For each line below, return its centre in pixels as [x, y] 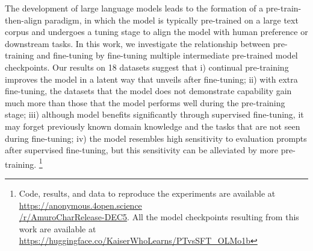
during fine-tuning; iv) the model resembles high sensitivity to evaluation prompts [156, 138]
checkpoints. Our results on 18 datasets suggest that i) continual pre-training [147, 67]
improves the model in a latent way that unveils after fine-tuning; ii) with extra [151, 79]
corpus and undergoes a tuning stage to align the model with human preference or [156, 32]
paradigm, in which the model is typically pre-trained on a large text [172, 20]
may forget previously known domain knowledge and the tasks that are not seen [153, 126]
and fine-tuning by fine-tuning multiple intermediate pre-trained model [167, 55]
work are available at [57, 228]
